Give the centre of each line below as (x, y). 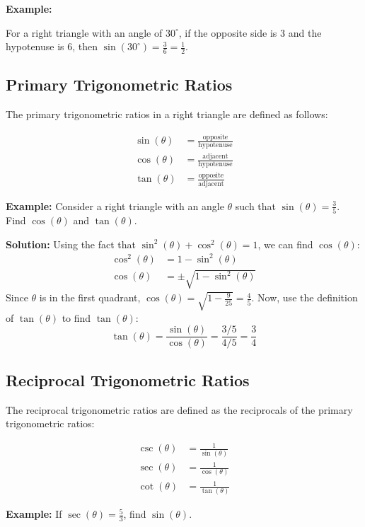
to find (76, 317)
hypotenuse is (35, 46)
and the (305, 32)
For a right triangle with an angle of (84, 32)
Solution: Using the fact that (71, 244)
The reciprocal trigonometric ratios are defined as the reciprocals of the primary (179, 409)
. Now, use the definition (305, 297)
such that (256, 205)
